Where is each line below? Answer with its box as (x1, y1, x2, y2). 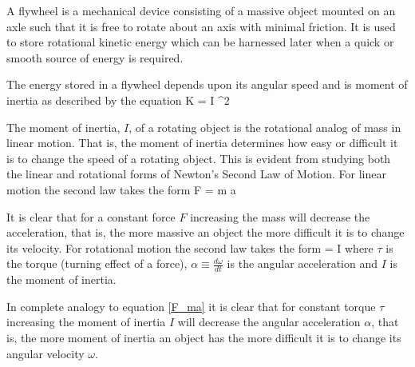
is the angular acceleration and (227, 255, 377, 272)
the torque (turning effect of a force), (6, 255, 188, 272)
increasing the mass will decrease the (190, 208, 370, 225)
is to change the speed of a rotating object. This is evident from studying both (6, 150, 391, 166)
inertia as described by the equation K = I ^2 (6, 91, 230, 108)
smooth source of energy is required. (6, 49, 184, 66)
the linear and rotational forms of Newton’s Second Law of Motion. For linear (6, 166, 386, 182)
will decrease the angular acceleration (177, 313, 361, 330)
